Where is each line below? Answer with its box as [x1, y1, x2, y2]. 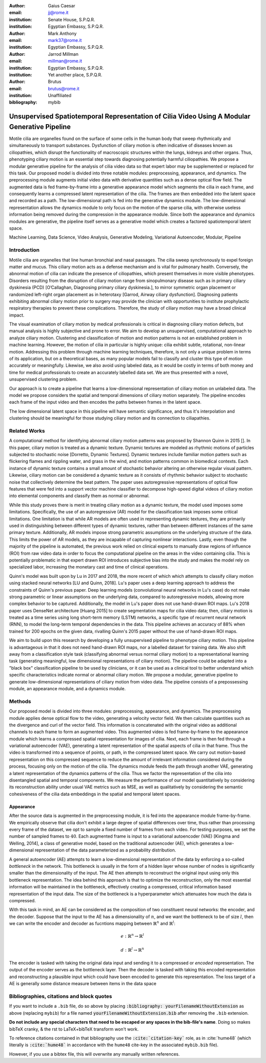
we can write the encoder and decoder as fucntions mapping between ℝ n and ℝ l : [9, 920, 176, 926]
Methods [9, 698, 32, 705]
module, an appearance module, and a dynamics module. [9, 685, 126, 691]
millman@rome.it [48, 58, 82, 64]
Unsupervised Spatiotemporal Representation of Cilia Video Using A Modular [9, 112, 251, 121]
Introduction [9, 247, 39, 253]
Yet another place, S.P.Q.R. [48, 71, 102, 77]
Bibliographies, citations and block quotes [9, 992, 112, 999]
